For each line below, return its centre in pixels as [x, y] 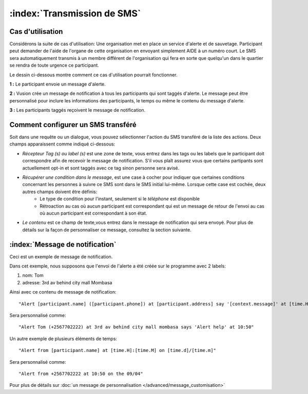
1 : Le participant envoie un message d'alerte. [58, 84]
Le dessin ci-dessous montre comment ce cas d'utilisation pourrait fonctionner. [93, 75]
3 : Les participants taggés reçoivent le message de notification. [78, 110]
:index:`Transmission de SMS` [75, 13]
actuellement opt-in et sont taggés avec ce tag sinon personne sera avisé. [101, 168]
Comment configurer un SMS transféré [73, 125]
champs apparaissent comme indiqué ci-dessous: [62, 144]
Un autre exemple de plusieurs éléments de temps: [63, 339]
